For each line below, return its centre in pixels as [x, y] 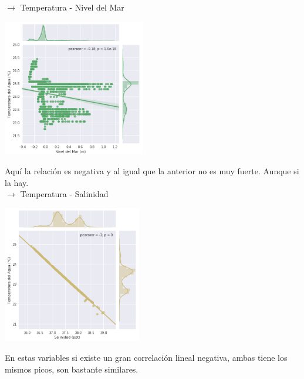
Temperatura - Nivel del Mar [72, 7]
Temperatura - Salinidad [64, 194]
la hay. [17, 182]
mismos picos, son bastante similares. [72, 369]
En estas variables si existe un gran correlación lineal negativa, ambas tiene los [146, 358]
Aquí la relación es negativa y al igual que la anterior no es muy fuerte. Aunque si [152, 170]
